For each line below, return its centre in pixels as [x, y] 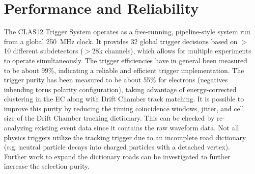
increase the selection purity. [47, 166]
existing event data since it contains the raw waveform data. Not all [137, 128]
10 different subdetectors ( [43, 51]
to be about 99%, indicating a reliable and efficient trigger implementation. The [124, 70]
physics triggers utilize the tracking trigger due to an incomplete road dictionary [125, 137]
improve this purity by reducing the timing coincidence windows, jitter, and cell [124, 108]
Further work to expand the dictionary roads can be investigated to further [117, 156]
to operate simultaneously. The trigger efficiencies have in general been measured [126, 60]
